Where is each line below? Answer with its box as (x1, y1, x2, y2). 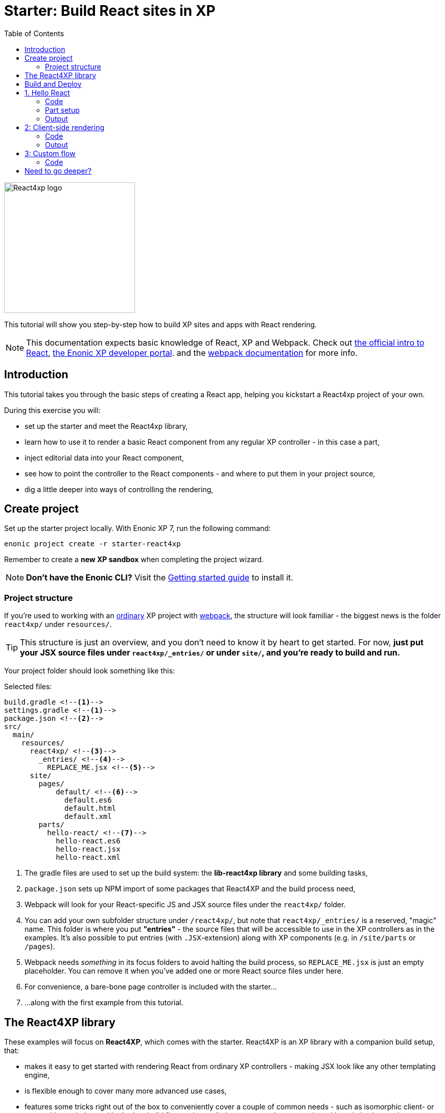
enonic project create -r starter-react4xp (4, 540, 181, 548)
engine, (25, 1071, 50, 1080)
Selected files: (4, 682, 52, 691)
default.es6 (64, 796, 112, 805)
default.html (64, 804, 116, 813)
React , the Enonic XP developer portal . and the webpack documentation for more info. (26, 347, 358, 358)
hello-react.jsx (56, 845, 121, 854)
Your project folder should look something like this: (4, 666, 175, 675)
